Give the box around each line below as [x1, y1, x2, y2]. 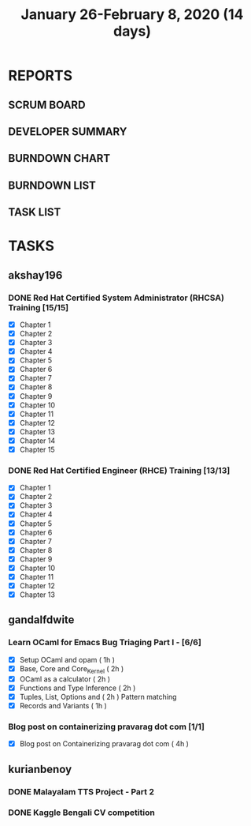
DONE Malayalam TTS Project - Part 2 [8, 786, 155, 797]
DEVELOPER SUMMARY [8, 125, 127, 138]
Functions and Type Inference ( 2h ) [19, 683, 136, 693]
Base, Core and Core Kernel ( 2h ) [19, 663, 124, 675]
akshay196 [8, 268, 63, 282]
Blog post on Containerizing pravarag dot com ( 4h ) [19, 739, 189, 749]
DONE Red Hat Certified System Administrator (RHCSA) [8, 292, 224, 303]
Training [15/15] [8, 302, 69, 313]
